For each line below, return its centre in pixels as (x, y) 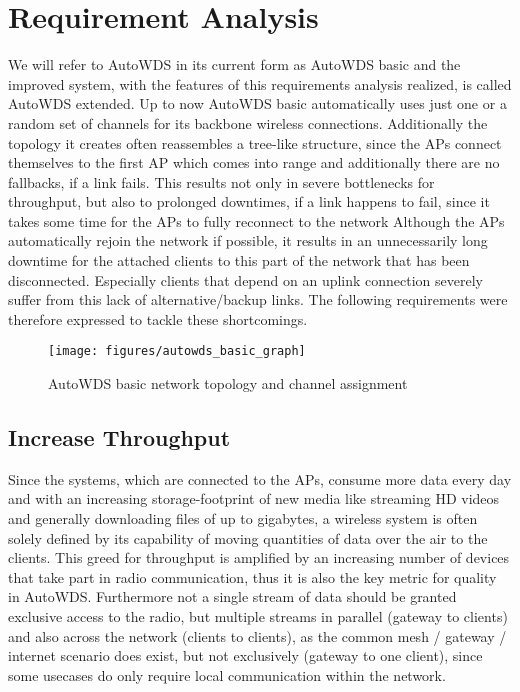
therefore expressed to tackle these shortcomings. (158, 318)
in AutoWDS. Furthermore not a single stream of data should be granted (232, 596)
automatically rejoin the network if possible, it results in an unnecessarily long (248, 240)
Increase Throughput (119, 437)
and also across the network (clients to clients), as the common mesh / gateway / (257, 635)
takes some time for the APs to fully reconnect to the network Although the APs (256, 220)
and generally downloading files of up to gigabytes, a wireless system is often (243, 518)
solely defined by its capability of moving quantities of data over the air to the (248, 537)
